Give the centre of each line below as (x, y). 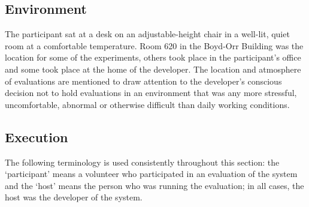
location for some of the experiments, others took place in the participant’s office (153, 57)
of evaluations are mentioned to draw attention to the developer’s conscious (143, 81)
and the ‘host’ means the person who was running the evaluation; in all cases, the (154, 185)
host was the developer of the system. (74, 197)
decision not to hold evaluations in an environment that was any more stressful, (151, 93)
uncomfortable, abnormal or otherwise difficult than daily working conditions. (147, 104)
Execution (37, 136)
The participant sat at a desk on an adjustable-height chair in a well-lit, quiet (147, 34)
